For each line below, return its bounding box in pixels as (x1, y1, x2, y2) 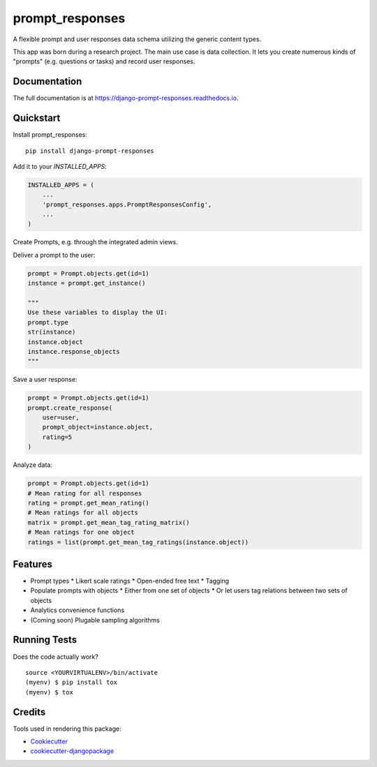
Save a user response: (13, 375, 77, 384)
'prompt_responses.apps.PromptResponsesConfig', (42, 200, 212, 209)
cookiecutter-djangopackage (30, 747, 114, 755)
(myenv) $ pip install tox (25, 678, 118, 687)
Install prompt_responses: (13, 131, 87, 139)
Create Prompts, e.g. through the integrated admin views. (13, 238, 178, 246)
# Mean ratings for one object (27, 528, 135, 537)
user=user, (42, 414, 80, 422)
